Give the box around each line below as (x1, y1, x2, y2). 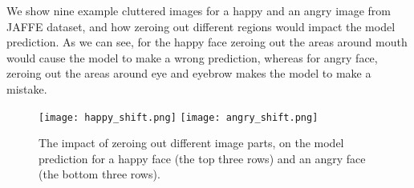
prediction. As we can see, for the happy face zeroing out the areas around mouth (6, 34, 408, 50)
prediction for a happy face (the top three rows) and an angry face (39, 150, 366, 166)
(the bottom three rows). (39, 166, 160, 182)
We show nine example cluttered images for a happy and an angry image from (6, 2, 392, 18)
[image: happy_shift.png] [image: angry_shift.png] (39, 111, 319, 123)
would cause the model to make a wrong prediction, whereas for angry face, (6, 49, 378, 66)
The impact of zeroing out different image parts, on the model (39, 134, 344, 151)
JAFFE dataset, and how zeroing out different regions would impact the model (6, 18, 396, 34)
